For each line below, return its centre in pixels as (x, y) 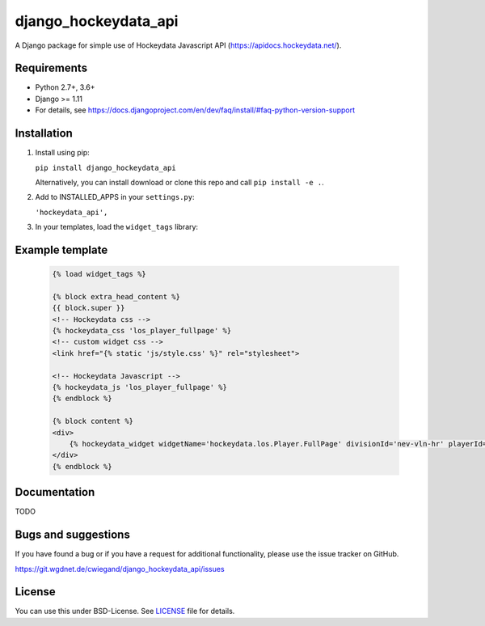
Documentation (55, 492)
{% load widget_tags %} (99, 274)
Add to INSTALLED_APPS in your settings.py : (115, 197)
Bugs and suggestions (73, 535)
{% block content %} (93, 421)
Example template (61, 250)
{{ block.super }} (89, 308)
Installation (44, 133)
